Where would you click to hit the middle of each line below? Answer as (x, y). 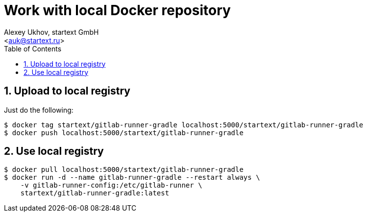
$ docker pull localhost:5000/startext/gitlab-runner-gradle (124, 170)
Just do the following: (39, 110)
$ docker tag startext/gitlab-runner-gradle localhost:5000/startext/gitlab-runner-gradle (184, 125)
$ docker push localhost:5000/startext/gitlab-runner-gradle (124, 132)
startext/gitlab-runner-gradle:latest (95, 193)
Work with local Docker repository (117, 10)
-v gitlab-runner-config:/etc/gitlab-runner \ (111, 185)
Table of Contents (33, 48)
